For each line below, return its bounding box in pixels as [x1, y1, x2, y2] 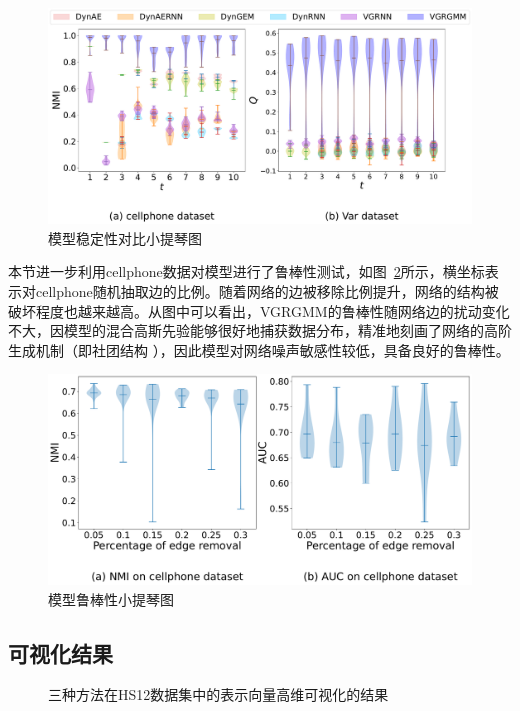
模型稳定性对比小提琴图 [48, 227, 202, 248]
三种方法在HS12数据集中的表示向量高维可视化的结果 [48, 684, 389, 705]
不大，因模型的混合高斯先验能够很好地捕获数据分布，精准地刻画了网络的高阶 [8, 320, 512, 341]
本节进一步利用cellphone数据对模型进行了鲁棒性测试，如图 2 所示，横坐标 [8, 261, 485, 282]
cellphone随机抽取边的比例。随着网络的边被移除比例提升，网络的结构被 [35, 280, 499, 301]
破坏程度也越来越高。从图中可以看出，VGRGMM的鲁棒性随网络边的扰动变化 [8, 300, 510, 321]
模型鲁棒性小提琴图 [48, 588, 174, 609]
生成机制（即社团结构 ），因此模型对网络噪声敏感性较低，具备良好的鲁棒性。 [8, 339, 510, 360]
